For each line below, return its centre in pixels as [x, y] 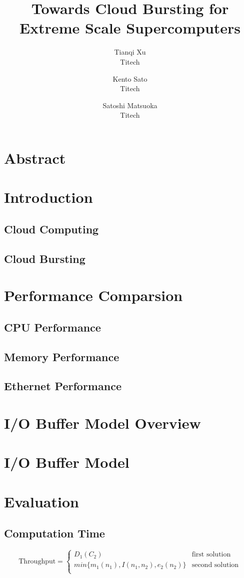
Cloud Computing [51, 229]
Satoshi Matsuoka [130, 105]
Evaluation [41, 501]
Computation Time [54, 533]
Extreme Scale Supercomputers [130, 28]
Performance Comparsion [93, 295]
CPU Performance [52, 327]
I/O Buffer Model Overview [102, 422]
